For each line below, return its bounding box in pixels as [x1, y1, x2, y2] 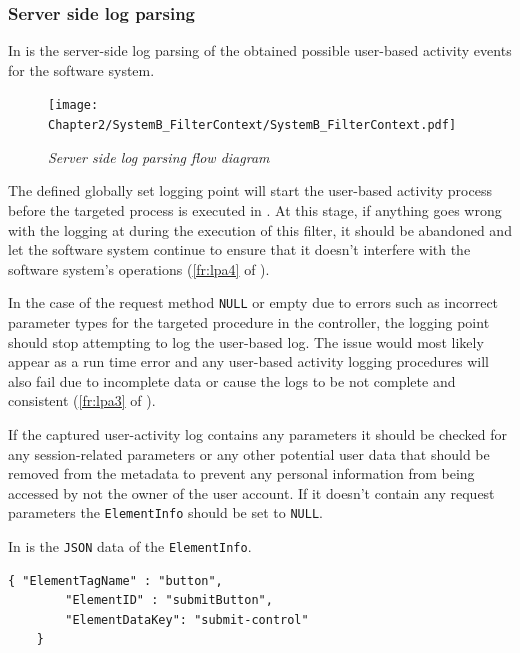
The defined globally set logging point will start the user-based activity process [8, 180, 492, 201]
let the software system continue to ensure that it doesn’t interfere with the [8, 239, 471, 260]
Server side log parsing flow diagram [48, 146, 270, 167]
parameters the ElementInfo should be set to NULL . [8, 502, 323, 523]
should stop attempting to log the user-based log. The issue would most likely [8, 331, 484, 352]
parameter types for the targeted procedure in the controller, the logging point [8, 311, 490, 332]
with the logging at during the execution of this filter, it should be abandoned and [8, 219, 512, 240]
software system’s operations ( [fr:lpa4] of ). [8, 258, 270, 279]
